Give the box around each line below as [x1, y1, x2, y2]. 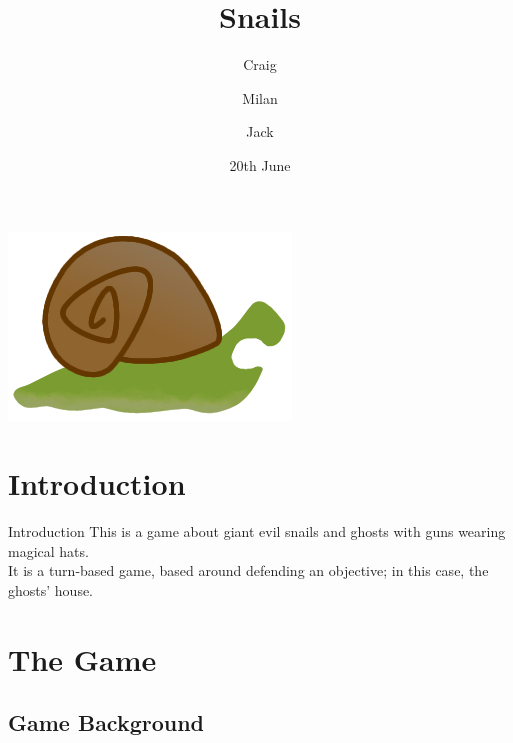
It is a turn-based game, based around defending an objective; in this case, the [8, 560, 489, 581]
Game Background [8, 707, 205, 738]
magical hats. [8, 540, 89, 561]
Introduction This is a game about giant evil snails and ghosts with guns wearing [8, 521, 506, 542]
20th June [229, 154, 291, 175]
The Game [8, 638, 157, 679]
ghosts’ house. [8, 580, 94, 600]
